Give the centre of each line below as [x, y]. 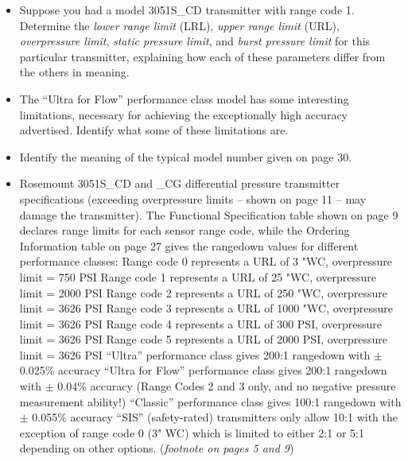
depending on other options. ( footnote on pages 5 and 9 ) [157, 448]
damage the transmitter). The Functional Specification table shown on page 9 [209, 214]
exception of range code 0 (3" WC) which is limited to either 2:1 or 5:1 [192, 432]
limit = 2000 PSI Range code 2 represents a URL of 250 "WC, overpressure [204, 292]
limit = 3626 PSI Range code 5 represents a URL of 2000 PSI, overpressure [204, 339]
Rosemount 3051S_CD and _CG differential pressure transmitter [180, 183]
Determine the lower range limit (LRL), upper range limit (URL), [179, 25]
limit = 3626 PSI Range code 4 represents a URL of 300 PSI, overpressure [201, 323]
